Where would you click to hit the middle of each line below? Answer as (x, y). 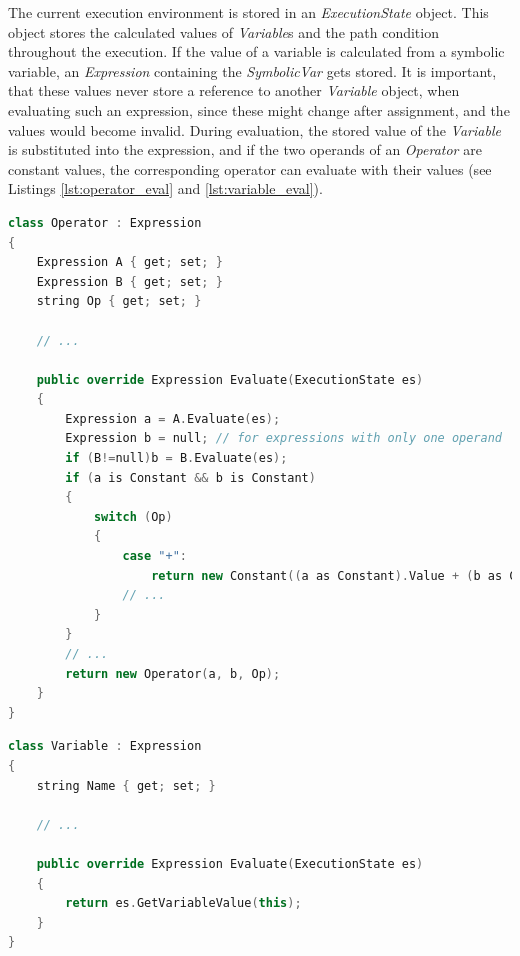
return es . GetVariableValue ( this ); (183, 903)
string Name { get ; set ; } (126, 785)
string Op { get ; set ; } (119, 301)
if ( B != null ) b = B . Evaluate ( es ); (176, 458)
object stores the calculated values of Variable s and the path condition (223, 31)
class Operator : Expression (105, 222)
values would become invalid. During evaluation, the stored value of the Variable (254, 129)
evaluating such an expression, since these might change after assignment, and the (259, 109)
